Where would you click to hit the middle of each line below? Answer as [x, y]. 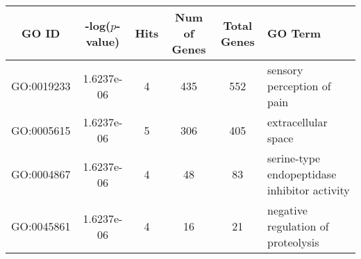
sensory [285, 70]
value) [103, 41]
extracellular [297, 122]
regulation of [298, 226]
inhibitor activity [309, 190]
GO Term [294, 33]
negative [287, 210]
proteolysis [293, 242]
